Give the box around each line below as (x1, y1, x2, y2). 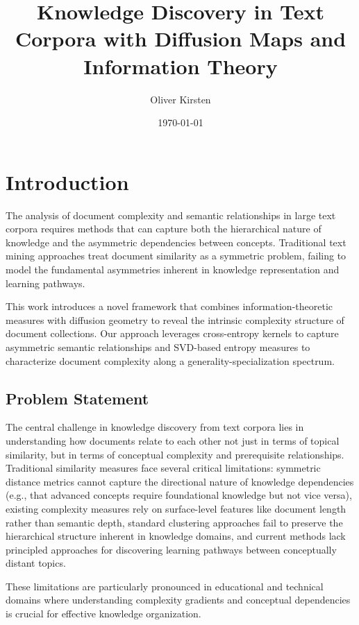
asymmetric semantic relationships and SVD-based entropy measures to (6, 339, 310, 354)
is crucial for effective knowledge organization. (6, 606, 201, 621)
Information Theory (83, 51, 278, 80)
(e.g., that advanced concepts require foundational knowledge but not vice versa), (6, 488, 352, 502)
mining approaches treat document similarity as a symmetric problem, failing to (6, 248, 347, 263)
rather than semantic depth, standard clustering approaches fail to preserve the (6, 515, 343, 529)
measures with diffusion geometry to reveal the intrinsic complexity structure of (6, 312, 344, 327)
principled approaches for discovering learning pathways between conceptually (6, 542, 337, 556)
